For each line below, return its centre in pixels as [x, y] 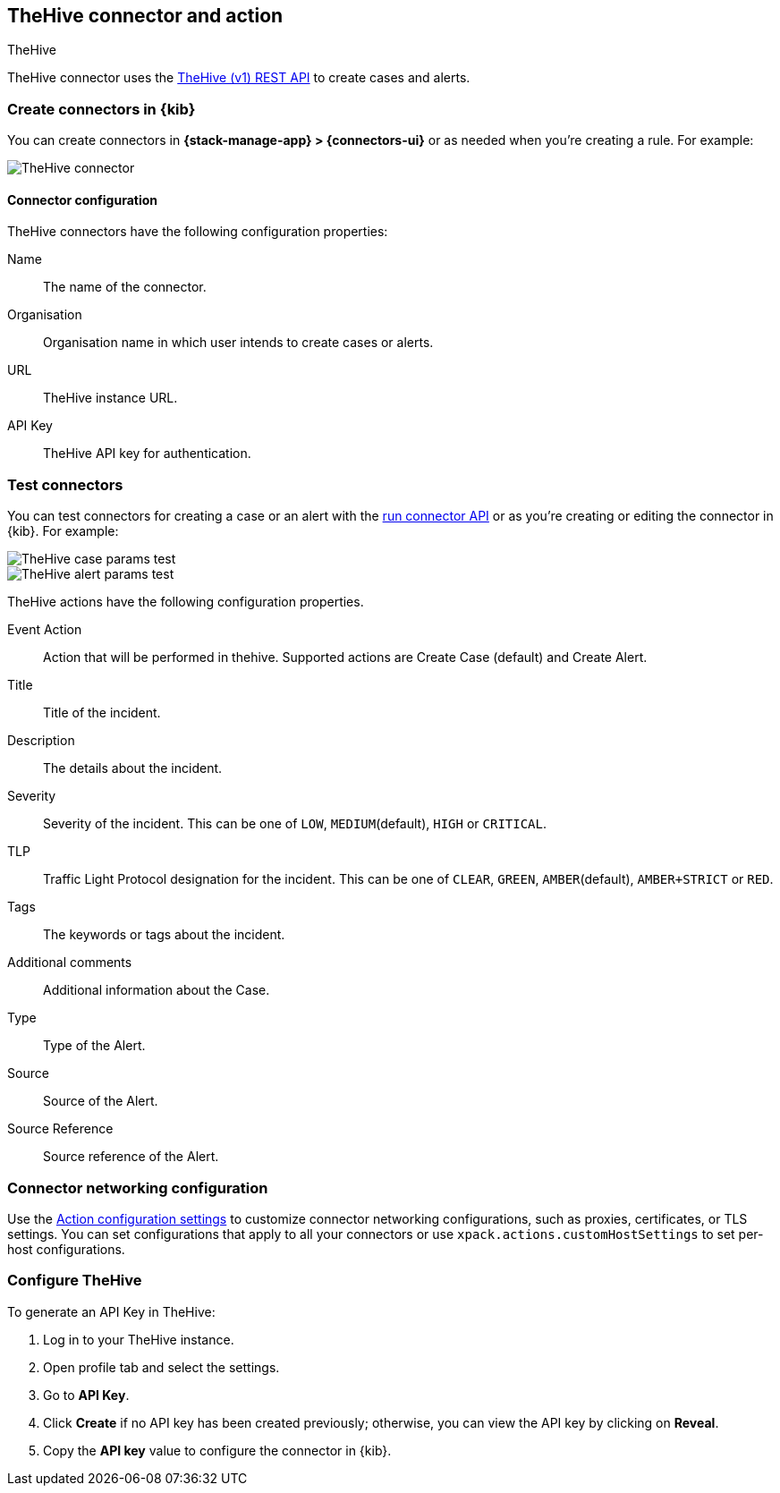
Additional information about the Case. [157, 990]
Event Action [45, 630]
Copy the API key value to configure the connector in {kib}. [217, 1450]
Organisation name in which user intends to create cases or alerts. [238, 343]
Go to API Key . [86, 1395]
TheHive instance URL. [110, 398]
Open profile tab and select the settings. [161, 1367]
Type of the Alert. [94, 1046]
